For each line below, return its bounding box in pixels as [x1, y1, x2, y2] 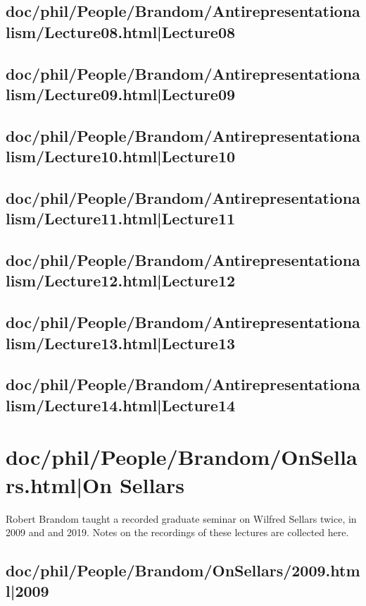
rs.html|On [6, 470, 113, 499]
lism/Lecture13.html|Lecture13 [6, 332, 236, 353]
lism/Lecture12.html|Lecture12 [6, 269, 236, 291]
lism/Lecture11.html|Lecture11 [6, 207, 236, 229]
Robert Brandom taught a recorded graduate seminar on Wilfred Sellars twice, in [6, 511, 357, 526]
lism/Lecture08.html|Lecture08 [6, 20, 236, 42]
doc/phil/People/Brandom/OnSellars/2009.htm [6, 559, 360, 581]
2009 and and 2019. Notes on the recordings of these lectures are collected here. [6, 525, 349, 540]
